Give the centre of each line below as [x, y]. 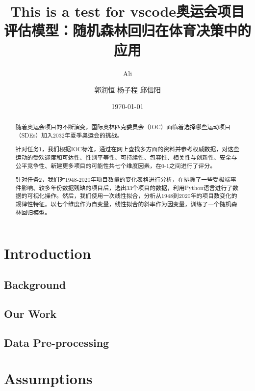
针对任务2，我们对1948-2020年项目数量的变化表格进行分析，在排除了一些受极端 [123, 180]
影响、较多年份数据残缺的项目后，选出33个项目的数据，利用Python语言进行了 [127, 187]
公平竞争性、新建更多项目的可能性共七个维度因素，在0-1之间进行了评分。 [116, 165]
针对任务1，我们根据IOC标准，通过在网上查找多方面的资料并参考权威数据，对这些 [127, 149]
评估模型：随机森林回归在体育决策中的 [128, 30]
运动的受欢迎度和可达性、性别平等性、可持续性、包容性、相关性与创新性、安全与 [126, 157]
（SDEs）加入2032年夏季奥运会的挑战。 [69, 135]
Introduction [48, 253]
